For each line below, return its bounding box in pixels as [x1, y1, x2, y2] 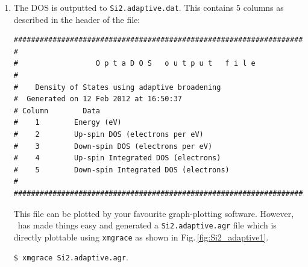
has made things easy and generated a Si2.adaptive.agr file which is [17, 219, 277, 231]
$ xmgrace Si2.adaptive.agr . [13, 251, 128, 263]
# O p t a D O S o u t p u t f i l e [13, 59, 256, 68]
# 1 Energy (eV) [13, 118, 122, 127]
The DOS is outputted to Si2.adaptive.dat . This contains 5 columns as [13, 1, 284, 13]
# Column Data [13, 106, 100, 115]
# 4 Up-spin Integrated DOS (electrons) [13, 154, 221, 163]
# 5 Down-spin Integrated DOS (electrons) [13, 165, 230, 174]
